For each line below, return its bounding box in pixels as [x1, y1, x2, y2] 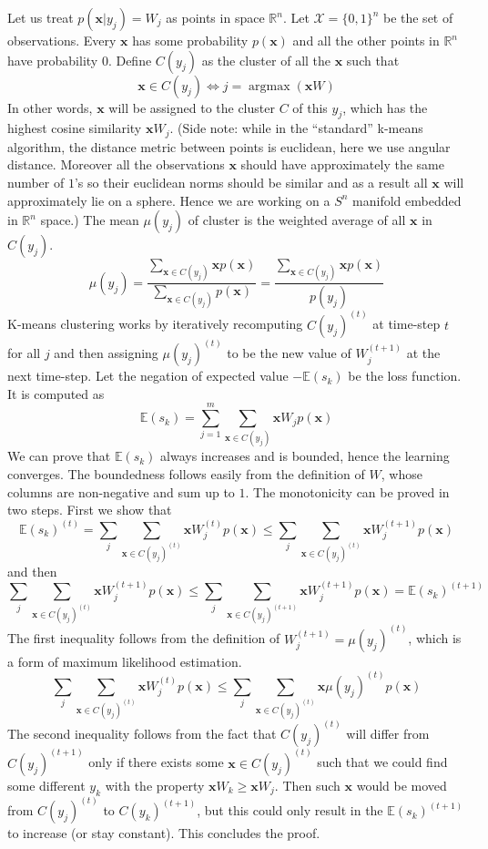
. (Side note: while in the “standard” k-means [169, 118, 423, 138]
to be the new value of [227, 343, 351, 363]
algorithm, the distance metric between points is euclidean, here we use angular [7, 137, 451, 156]
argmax [249, 79, 290, 93]
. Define [107, 50, 152, 69]
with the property [105, 775, 205, 794]
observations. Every [7, 31, 117, 49]
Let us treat [7, 8, 74, 26]
